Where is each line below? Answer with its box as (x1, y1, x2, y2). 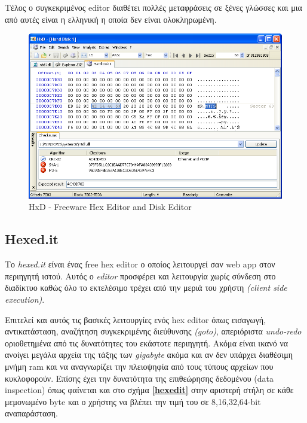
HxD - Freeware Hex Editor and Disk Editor (29, 200, 192, 213)
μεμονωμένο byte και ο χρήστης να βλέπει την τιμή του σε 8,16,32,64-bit (5, 395, 261, 407)
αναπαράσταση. (5, 407, 58, 419)
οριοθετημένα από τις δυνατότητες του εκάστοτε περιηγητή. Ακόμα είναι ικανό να (5, 336, 288, 349)
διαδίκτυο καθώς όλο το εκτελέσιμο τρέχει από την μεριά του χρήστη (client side (5, 281, 287, 294)
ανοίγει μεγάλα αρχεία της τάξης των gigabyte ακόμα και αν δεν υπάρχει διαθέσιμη (5, 348, 293, 361)
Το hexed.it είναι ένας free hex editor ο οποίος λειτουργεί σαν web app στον (5, 258, 275, 270)
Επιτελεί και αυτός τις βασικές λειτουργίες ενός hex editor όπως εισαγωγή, (5, 313, 266, 325)
